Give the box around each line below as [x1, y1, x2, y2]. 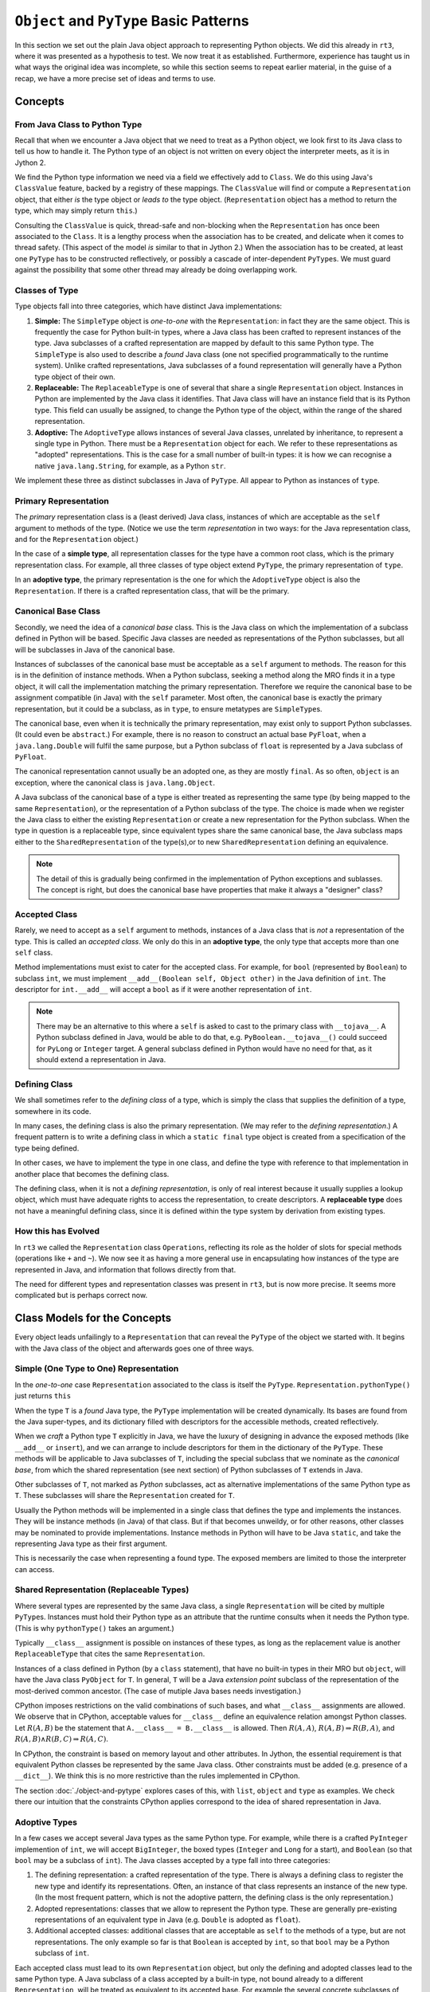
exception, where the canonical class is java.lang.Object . [14, 778, 215, 787]
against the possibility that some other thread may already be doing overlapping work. [14, 265, 298, 275]
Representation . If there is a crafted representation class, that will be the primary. [14, 586, 290, 595]
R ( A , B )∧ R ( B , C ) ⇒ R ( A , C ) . [14, 1734, 109, 1744]
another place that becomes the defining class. [14, 1169, 170, 1178]
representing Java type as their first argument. [14, 1539, 167, 1548]
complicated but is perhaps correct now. [14, 1291, 147, 1300]
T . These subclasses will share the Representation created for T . [14, 1491, 235, 1500]
